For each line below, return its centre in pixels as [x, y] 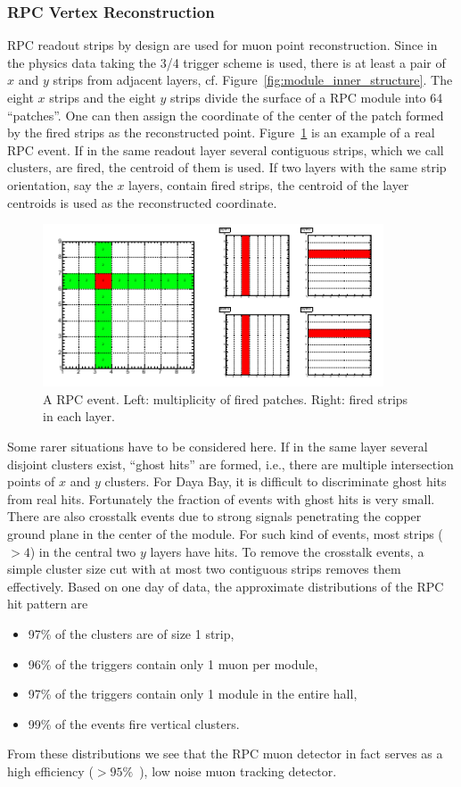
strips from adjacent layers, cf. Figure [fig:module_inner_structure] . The [253, 80]
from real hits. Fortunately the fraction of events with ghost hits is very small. [221, 498]
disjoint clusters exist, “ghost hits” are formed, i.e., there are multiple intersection [230, 464]
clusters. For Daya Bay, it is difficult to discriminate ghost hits [276, 481]
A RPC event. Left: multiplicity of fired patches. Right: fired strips [226, 398]
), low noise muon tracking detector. [238, 770]
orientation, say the [60, 184]
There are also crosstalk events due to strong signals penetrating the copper [214, 516]
